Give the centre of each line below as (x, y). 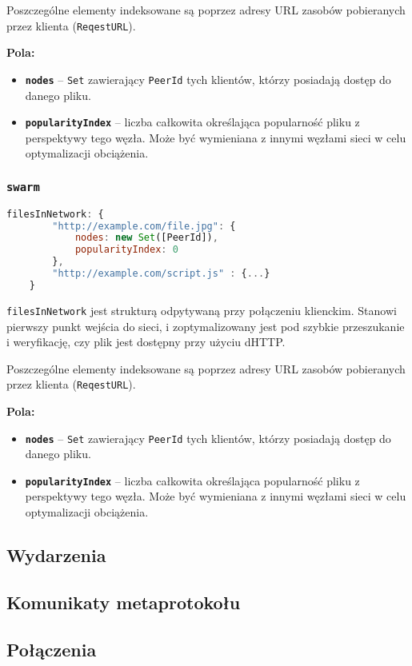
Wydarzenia (56, 555)
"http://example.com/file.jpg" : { (144, 226)
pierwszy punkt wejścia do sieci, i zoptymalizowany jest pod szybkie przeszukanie (206, 326)
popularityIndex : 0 (126, 250)
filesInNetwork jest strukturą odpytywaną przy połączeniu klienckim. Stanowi (202, 310)
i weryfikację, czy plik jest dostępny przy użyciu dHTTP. (146, 342)
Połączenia (52, 649)
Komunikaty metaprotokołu (124, 602)
